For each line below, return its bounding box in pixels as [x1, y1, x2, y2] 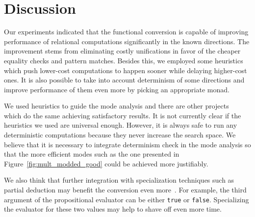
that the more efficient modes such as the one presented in [4, 149, 179, 159]
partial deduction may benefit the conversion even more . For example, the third [4, 185, 247, 195]
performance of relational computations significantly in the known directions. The [4, 36, 250, 46]
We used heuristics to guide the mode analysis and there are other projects [4, 101, 229, 111]
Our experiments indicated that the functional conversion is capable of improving [4, 27, 249, 37]
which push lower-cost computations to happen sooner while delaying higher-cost [4, 65, 247, 75]
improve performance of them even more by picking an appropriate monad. [4, 84, 229, 94]
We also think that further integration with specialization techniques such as [4, 175, 234, 185]
